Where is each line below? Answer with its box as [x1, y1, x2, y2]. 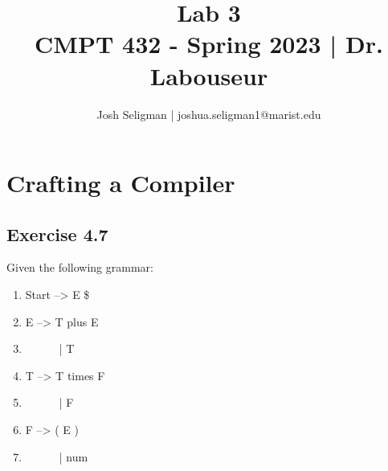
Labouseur [149, 59, 268, 92]
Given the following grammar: [6, 259, 153, 276]
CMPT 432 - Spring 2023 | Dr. [35, 27, 383, 60]
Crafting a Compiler [6, 166, 235, 199]
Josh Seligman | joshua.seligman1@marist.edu [96, 105, 321, 122]
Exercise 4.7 [6, 221, 108, 246]
